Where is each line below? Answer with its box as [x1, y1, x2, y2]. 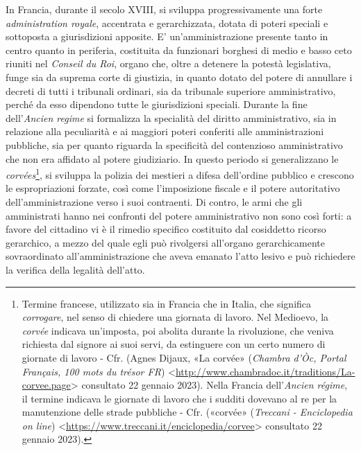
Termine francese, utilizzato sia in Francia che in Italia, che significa [22, 296, 312, 310]
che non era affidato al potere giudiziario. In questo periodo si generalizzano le [6, 151, 339, 166]
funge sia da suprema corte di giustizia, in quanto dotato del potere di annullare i [6, 69, 353, 84]
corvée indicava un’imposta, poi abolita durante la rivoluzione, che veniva [22, 323, 334, 337]
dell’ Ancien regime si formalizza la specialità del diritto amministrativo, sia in [6, 110, 337, 125]
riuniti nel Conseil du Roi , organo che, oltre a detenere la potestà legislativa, [6, 56, 331, 71]
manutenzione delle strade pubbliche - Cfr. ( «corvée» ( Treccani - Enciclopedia [22, 405, 353, 419]
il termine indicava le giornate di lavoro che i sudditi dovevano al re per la [22, 391, 337, 405]
